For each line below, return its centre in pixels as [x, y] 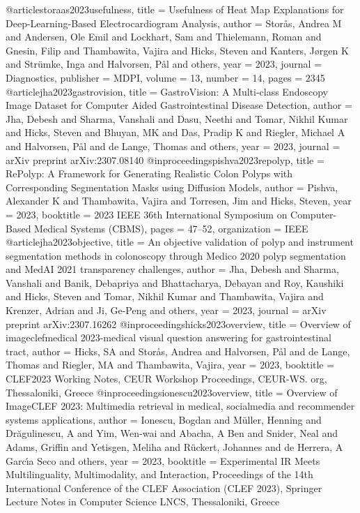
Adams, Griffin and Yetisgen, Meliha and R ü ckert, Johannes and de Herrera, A [174, 447]
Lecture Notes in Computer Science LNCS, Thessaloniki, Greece [143, 501]
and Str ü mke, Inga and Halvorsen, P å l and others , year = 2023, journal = [164, 64]
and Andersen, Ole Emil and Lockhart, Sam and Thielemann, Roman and [164, 37]
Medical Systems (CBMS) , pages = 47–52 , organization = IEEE [171, 228]
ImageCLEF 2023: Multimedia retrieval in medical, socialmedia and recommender [180, 406]
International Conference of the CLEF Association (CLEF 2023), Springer [164, 488]
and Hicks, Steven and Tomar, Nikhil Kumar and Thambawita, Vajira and [165, 296]
